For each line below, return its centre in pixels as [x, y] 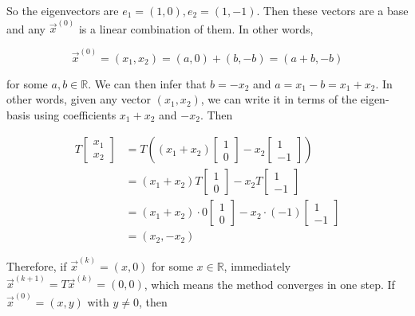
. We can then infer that [147, 83]
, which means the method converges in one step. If [269, 284]
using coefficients [75, 114]
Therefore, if [37, 266]
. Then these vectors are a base [332, 10]
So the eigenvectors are [63, 10]
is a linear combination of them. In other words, [196, 28]
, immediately [257, 266]
